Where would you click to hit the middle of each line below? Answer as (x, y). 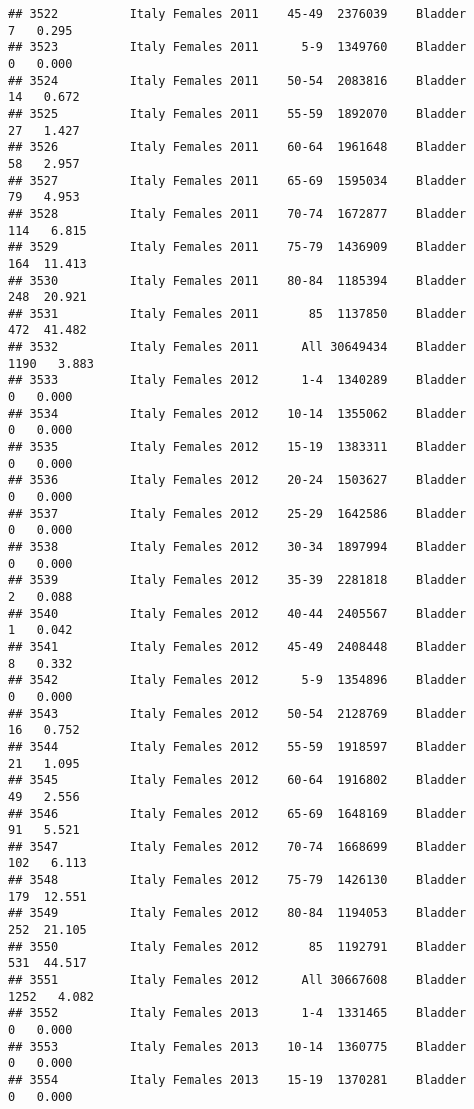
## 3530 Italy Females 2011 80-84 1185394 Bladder (237, 280)
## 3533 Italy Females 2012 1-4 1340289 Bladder (237, 380)
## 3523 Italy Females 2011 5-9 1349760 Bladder (237, 47)
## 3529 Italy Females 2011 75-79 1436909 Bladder (237, 247)
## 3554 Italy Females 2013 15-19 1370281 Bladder (237, 1080)
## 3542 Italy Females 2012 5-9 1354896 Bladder (237, 680)
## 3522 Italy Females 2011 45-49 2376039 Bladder (237, 14)
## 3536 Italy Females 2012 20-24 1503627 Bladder (237, 480)
